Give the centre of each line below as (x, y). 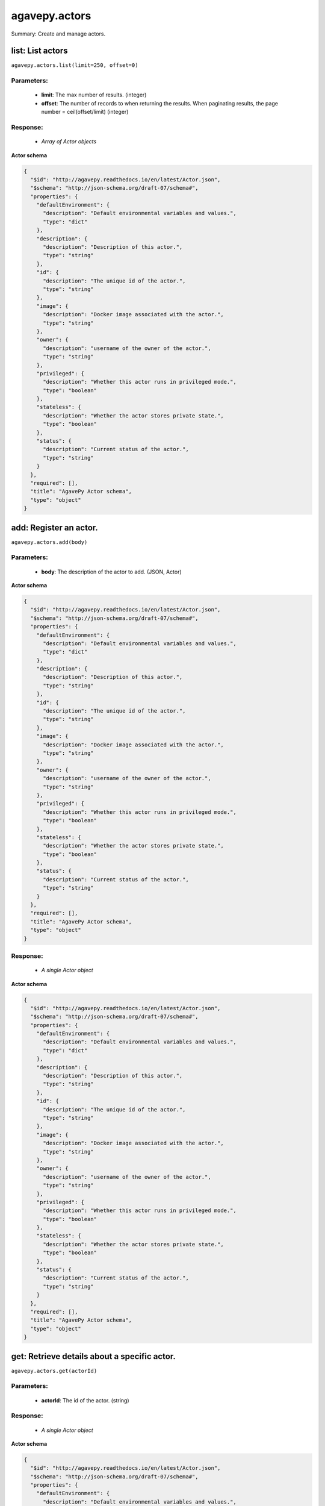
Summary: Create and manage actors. (58, 34)
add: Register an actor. (55, 527)
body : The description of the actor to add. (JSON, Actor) (111, 572)
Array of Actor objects (69, 142)
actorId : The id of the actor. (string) (85, 1400)
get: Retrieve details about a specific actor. (93, 1356)
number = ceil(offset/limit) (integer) (85, 112)
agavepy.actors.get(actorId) (54, 1371)
